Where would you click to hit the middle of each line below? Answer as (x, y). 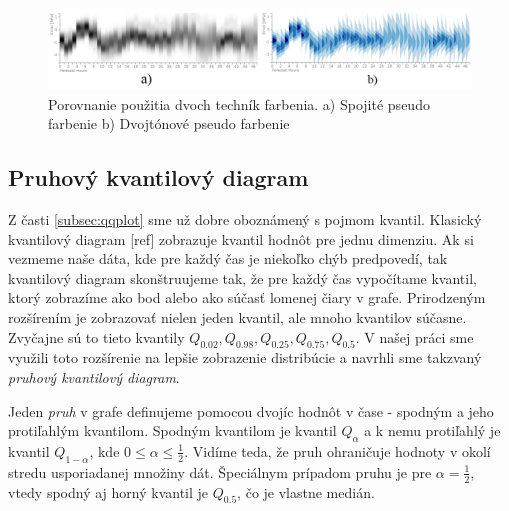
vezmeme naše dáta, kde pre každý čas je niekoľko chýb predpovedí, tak (228, 258)
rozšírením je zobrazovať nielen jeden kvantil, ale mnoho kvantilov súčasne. (237, 316)
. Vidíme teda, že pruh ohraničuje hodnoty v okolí (337, 450)
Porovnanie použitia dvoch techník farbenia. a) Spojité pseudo (239, 103)
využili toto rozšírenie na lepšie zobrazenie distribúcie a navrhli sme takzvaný (245, 357)
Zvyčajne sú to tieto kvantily (96, 336)
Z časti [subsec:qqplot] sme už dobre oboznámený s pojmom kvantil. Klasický (245, 218)
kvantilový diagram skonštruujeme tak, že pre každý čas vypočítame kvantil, (242, 277)
